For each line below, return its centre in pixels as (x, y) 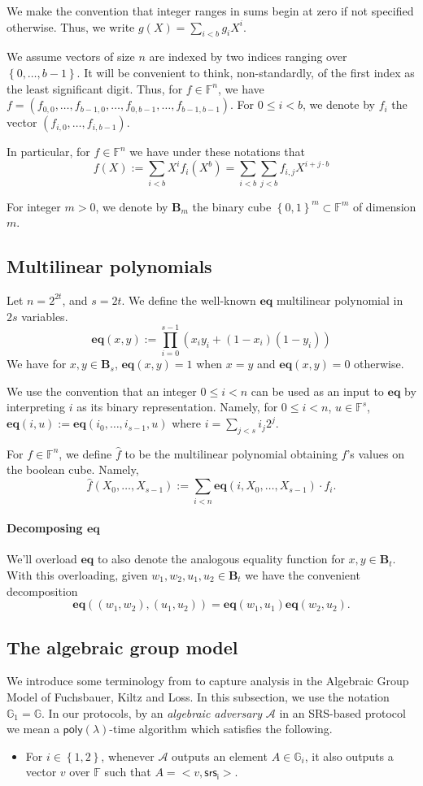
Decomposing (45, 528)
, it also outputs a (349, 756)
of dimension (384, 206)
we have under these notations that (217, 152)
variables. (45, 316)
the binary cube (232, 206)
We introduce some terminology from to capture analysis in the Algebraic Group (208, 681)
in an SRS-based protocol (342, 712)
